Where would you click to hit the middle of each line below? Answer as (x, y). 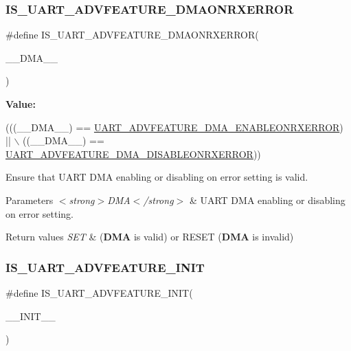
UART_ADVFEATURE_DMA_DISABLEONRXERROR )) (133, 154)
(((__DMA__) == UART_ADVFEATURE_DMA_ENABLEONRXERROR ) (174, 127)
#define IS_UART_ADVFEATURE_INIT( (99, 292)
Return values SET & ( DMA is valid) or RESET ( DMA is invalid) (150, 237)
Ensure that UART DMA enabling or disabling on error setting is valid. (157, 177)
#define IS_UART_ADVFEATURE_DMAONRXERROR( (132, 35)
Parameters (30, 200)
